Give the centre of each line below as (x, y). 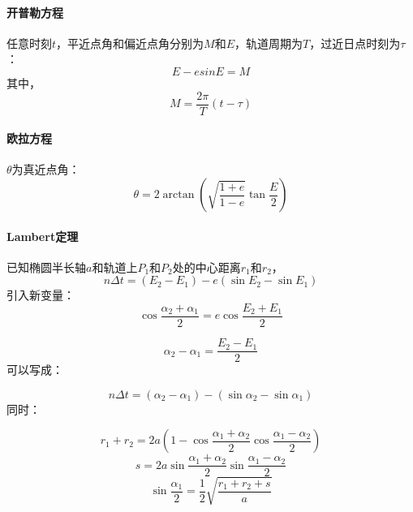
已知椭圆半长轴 (46, 267)
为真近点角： (46, 169)
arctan (179, 195)
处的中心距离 (206, 267)
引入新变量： (41, 295)
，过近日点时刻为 (355, 43)
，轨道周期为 (269, 43)
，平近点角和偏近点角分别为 (130, 43)
